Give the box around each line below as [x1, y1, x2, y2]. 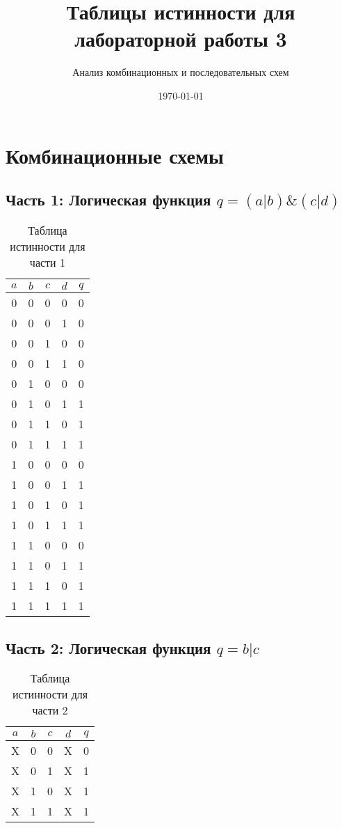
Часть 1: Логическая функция [6, 189, 211, 210]
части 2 [32, 702, 68, 719]
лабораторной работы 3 [74, 24, 287, 53]
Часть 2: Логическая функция [6, 636, 211, 658]
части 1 [29, 254, 65, 271]
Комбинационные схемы [6, 141, 224, 169]
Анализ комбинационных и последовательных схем [72, 65, 289, 79]
